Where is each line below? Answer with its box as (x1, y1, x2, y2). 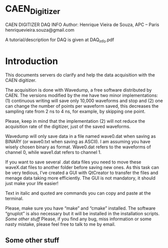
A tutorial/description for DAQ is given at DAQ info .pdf (5, 36, 114, 44)
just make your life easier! (5, 181, 59, 187)
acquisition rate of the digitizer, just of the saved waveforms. (5, 124, 131, 130)
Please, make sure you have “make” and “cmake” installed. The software (5, 205, 156, 211)
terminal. (5, 196, 24, 202)
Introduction (5, 55, 58, 67)
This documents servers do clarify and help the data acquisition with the (5, 72, 155, 78)
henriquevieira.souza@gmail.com (5, 27, 74, 33)
